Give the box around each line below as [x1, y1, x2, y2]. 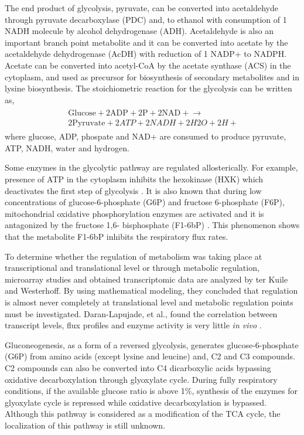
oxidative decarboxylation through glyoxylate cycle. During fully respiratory [5, 373, 278, 385]
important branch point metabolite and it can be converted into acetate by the [5, 36, 288, 48]
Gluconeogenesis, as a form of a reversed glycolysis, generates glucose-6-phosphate [5, 338, 299, 351]
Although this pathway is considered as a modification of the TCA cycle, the [5, 407, 281, 420]
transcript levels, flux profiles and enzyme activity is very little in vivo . [5, 319, 262, 331]
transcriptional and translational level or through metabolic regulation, [5, 261, 259, 274]
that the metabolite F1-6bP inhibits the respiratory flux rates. [5, 230, 228, 242]
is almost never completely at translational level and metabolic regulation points [5, 295, 293, 308]
